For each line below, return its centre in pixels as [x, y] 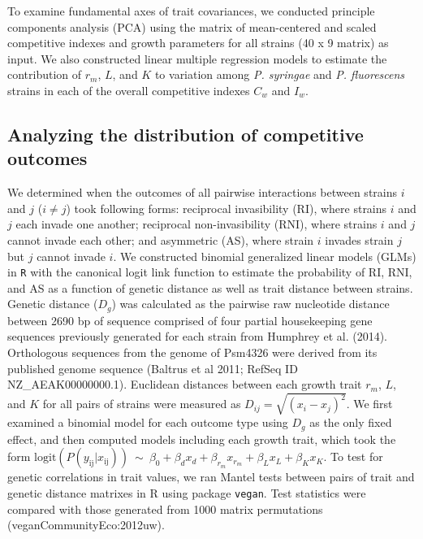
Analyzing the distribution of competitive [186, 134]
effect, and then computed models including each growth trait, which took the [202, 439]
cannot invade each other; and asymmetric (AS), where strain [161, 239]
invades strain [359, 239]
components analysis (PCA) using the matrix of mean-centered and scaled [192, 26]
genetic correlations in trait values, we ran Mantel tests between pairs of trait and [211, 477]
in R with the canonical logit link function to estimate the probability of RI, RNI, [210, 272]
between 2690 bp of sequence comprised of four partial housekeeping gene [190, 320]
